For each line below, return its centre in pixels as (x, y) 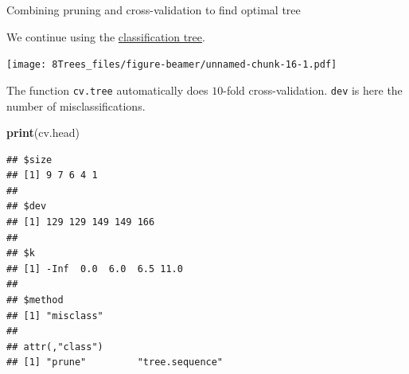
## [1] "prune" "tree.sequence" (115, 362)
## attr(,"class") (55, 347)
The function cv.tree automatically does (107, 90)
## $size (29, 160)
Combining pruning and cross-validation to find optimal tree (154, 10)
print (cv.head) (43, 132)
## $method (35, 300)
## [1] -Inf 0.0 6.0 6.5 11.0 (95, 269)
